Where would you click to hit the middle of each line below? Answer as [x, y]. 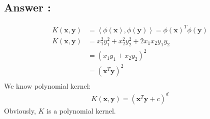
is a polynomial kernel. [81, 110]
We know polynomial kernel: [47, 85]
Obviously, [20, 110]
